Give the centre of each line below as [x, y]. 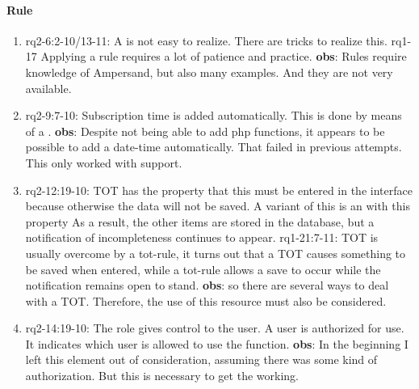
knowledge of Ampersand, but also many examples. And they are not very [209, 72]
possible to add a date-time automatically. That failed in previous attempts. [214, 147]
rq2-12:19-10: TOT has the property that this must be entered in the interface [219, 190]
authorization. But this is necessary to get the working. [162, 376]
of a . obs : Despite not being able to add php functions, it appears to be [205, 131]
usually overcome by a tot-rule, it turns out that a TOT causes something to [216, 253]
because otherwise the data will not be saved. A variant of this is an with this [218, 206]
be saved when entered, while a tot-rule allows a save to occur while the [203, 269]
